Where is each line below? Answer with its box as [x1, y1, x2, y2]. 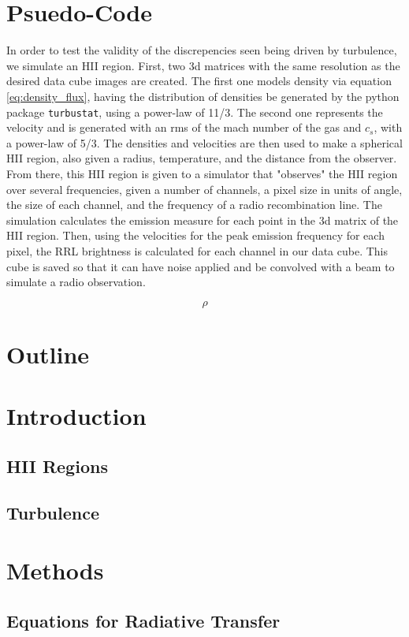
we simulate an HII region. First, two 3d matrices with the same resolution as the [6, 57, 400, 73]
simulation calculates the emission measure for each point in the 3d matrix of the [6, 211, 399, 228]
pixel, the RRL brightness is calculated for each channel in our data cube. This [6, 242, 389, 259]
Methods [6, 554, 104, 587]
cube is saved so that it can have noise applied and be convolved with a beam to [6, 258, 395, 274]
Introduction [6, 400, 147, 432]
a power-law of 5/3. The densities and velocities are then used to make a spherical [6, 134, 403, 151]
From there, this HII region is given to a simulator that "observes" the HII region [6, 165, 398, 181]
